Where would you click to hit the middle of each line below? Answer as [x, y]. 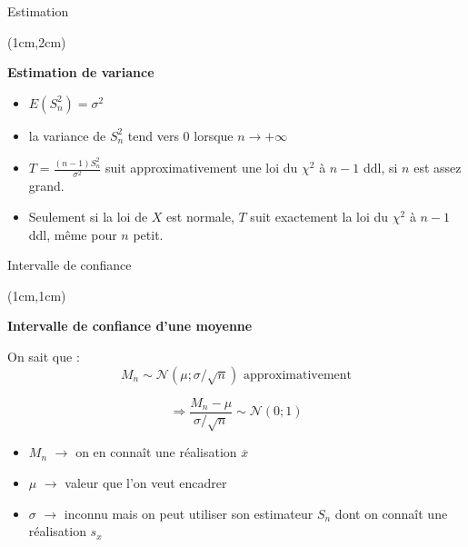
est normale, [200, 217]
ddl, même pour [73, 234]
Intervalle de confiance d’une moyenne [130, 326]
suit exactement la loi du [319, 217]
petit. [148, 234]
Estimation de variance [81, 72]
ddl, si [381, 168]
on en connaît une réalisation [156, 452]
